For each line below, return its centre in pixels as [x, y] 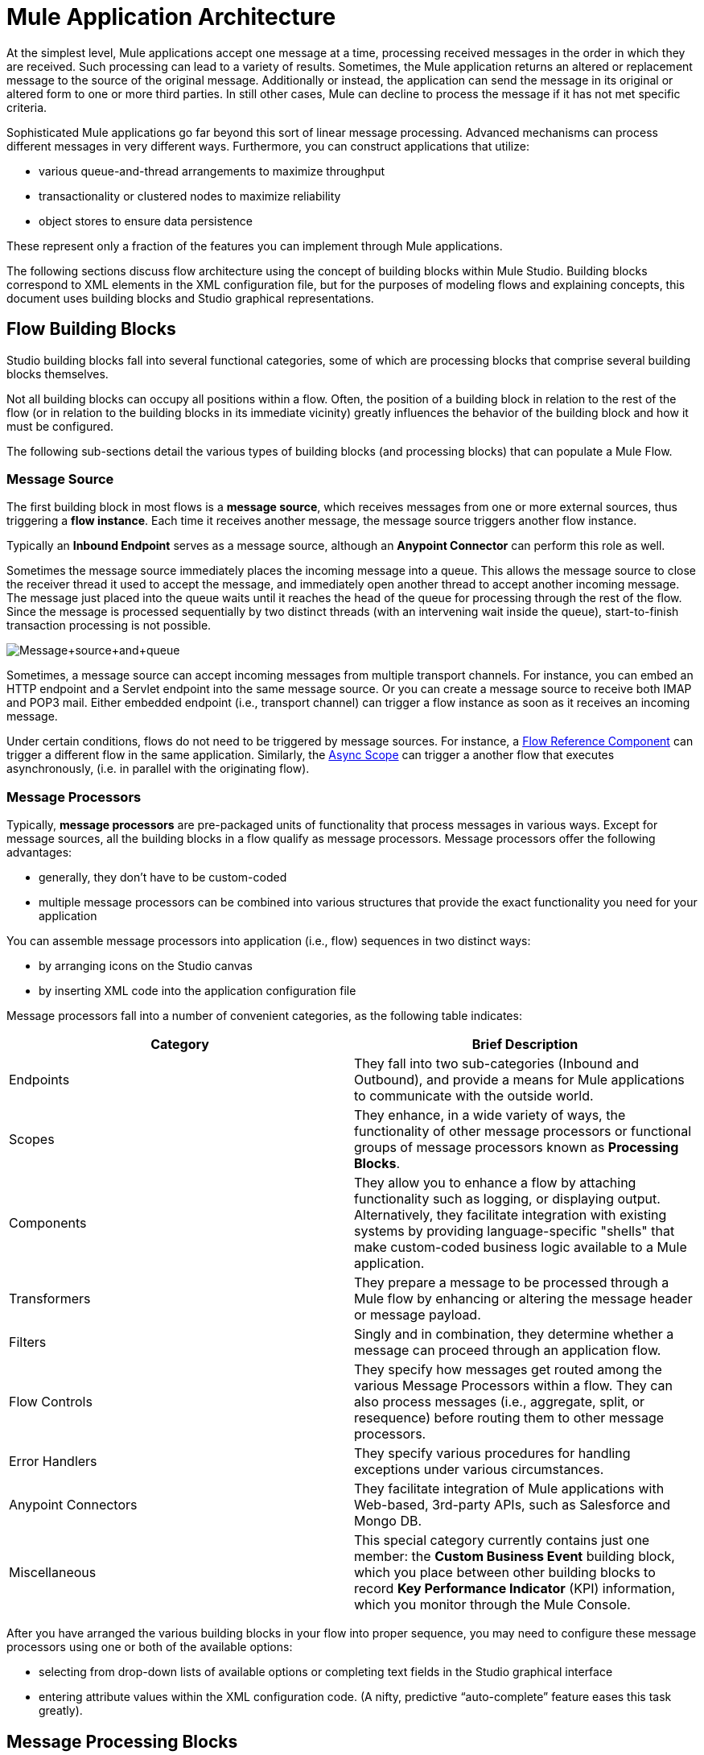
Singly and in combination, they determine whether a [514, 1334]
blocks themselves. [58, 374]
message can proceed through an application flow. [508, 1350]
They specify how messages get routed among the [508, 1370]
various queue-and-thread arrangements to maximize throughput [212, 171]
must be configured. [60, 426]
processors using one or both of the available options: [150, 1647]
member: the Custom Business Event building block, [515, 1557]
